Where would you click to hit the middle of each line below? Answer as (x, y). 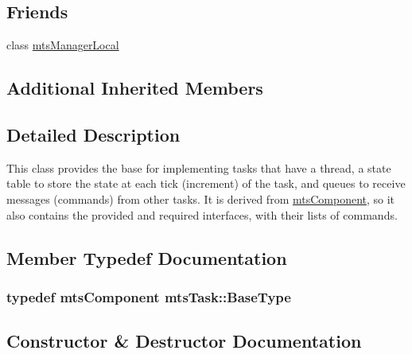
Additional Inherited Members (135, 88)
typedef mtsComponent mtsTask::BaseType (149, 296)
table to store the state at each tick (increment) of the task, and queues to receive (206, 183)
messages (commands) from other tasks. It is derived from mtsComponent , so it (201, 198)
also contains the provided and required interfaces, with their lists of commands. (202, 214)
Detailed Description (93, 134)
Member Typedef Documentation (147, 257)
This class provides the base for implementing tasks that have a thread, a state (199, 167)
